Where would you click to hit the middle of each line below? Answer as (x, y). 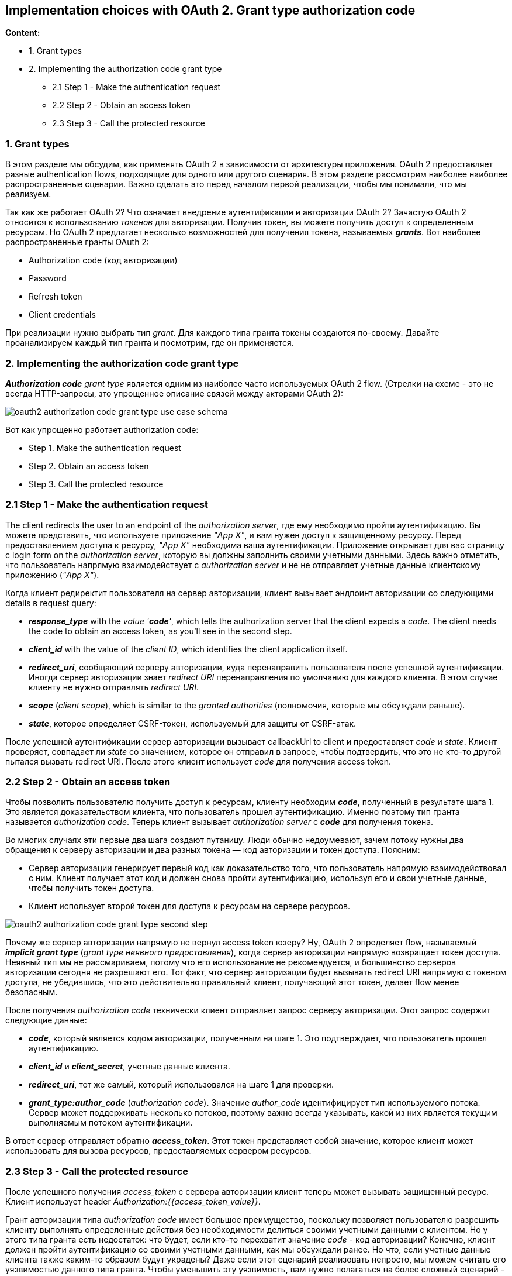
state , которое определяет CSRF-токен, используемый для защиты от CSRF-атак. (193, 723)
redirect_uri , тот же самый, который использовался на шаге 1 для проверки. (181, 1085)
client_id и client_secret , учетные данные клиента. (129, 1067)
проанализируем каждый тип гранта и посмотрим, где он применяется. (150, 343)
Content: (23, 33)
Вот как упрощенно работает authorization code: (102, 429)
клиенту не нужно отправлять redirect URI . (114, 687)
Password (48, 278)
